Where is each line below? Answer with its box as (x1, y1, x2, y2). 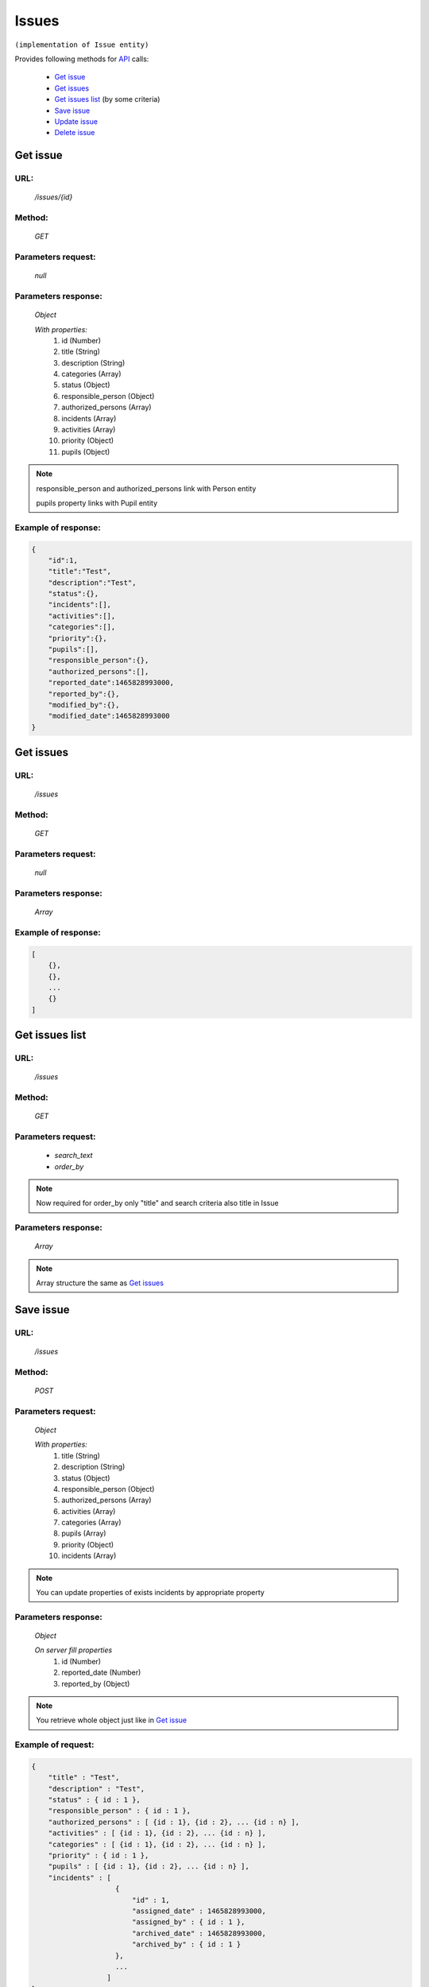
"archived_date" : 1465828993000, (131, 1928, 266, 1938)
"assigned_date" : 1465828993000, (131, 1906, 266, 1915)
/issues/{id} (34, 192, 73, 202)
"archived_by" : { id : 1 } (131, 1940, 242, 1949)
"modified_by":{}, (48, 700, 120, 709)
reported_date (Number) (61, 1667, 141, 1677)
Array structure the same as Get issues (36, 1278, 164, 1288)
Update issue (54, 116, 99, 126)
